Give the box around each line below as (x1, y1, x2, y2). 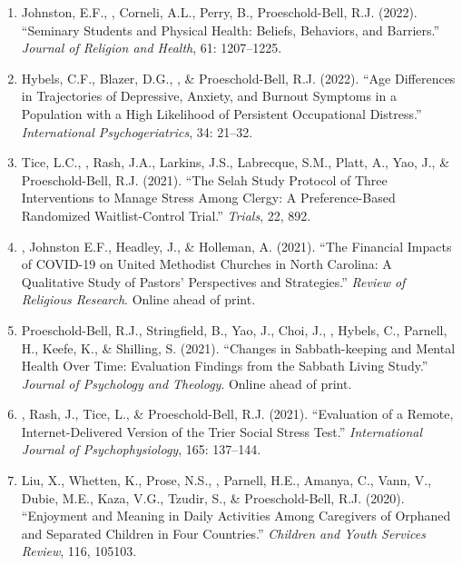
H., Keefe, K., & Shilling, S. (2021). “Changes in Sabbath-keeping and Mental (21, 338, 456, 357)
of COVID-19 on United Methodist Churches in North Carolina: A (21, 254, 392, 273)
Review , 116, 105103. (21, 541, 137, 561)
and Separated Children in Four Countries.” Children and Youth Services (21, 523, 426, 542)
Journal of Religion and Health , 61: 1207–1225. (21, 38, 282, 57)
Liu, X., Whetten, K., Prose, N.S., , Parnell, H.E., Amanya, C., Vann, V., (21, 471, 432, 490)
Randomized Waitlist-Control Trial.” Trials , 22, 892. (21, 205, 311, 224)
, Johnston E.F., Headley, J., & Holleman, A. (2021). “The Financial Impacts (21, 236, 452, 255)
